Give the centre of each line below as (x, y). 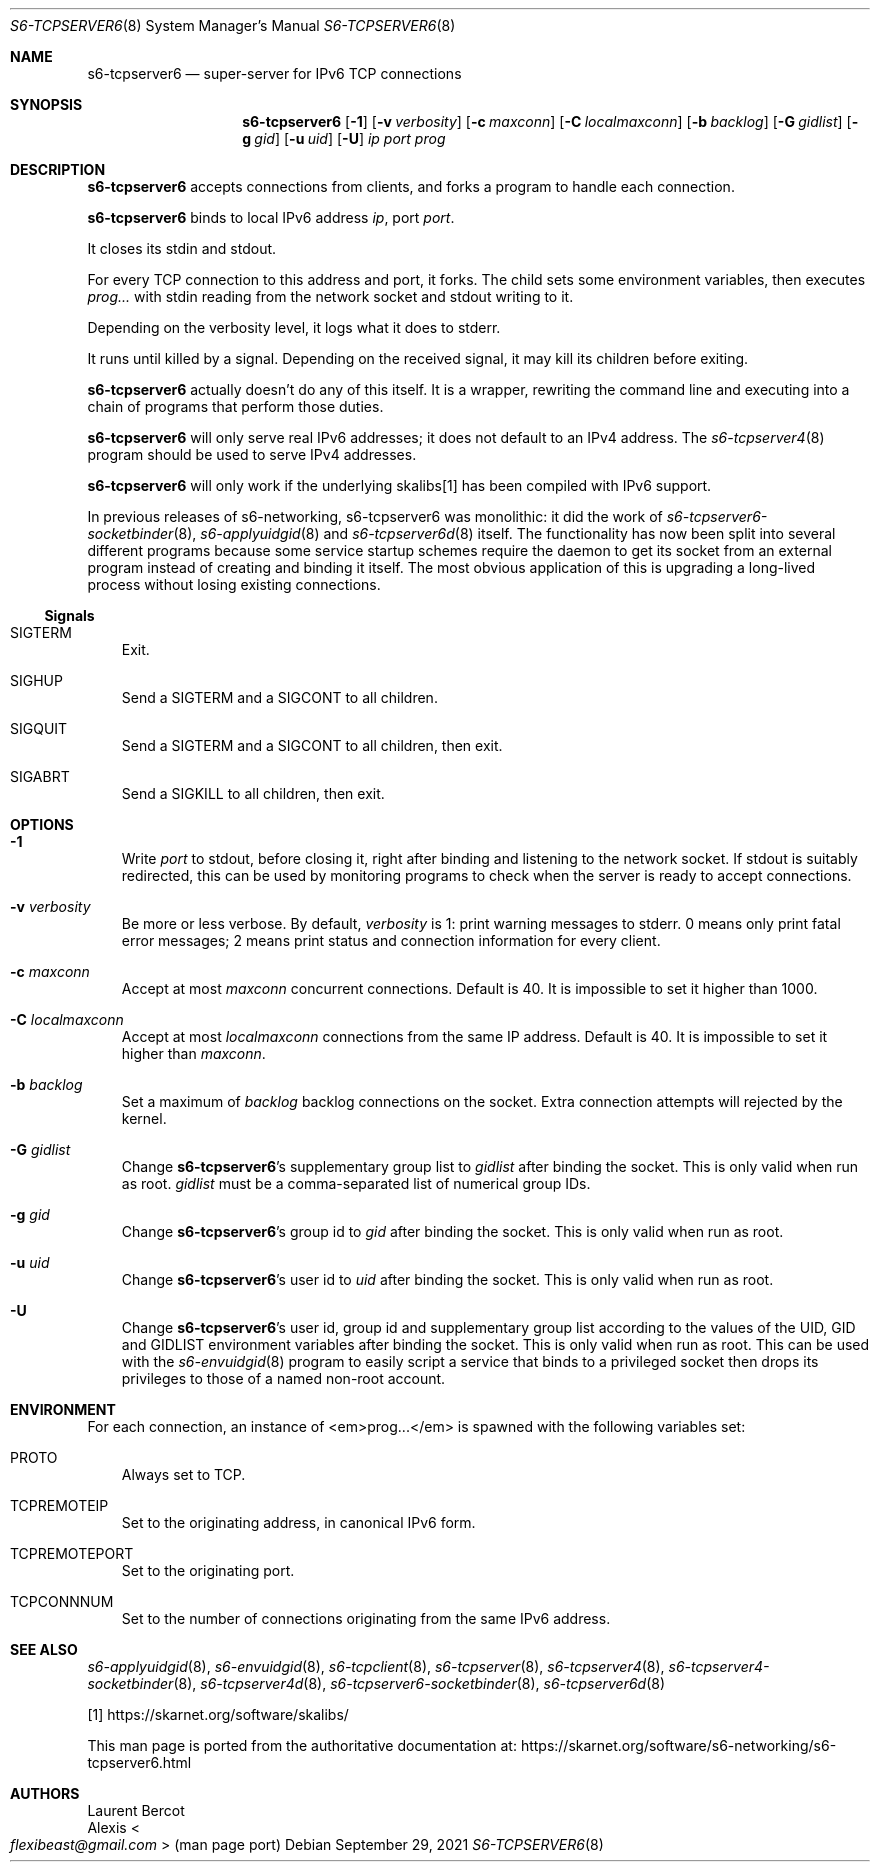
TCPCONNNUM (62, 1601)
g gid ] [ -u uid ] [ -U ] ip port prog (344, 138)
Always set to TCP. (183, 1474)
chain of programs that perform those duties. (235, 406)
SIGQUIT (39, 728)
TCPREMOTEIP (59, 1505)
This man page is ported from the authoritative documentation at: (302, 1745)
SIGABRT (40, 776)
